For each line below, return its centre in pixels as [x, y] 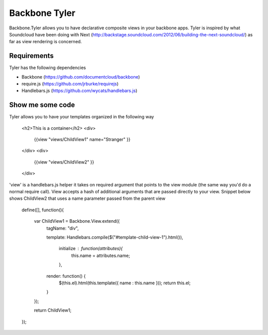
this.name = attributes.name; [100, 255]
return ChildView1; [53, 310]
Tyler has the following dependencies [48, 68]
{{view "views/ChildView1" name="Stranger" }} [82, 140]
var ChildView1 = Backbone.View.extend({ [77, 221]
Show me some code [42, 105]
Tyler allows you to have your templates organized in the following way [82, 117]
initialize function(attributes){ [91, 249]
